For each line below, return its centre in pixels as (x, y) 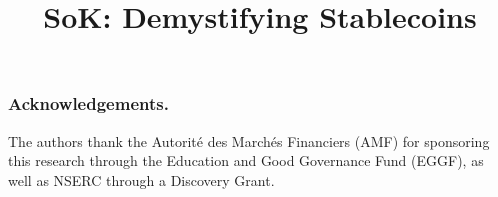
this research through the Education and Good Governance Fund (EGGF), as (246, 160)
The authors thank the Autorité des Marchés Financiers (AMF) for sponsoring (249, 140)
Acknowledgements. (88, 103)
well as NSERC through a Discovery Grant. (141, 179)
